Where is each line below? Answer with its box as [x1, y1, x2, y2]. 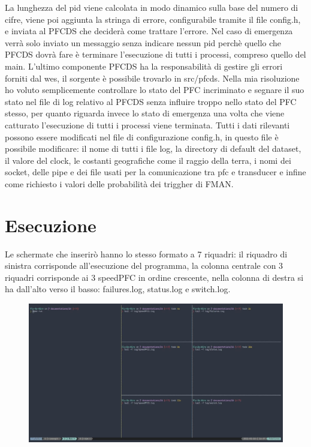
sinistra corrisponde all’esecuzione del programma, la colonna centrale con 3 [5, 259, 283, 272]
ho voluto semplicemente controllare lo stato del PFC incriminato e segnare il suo [5, 83, 304, 96]
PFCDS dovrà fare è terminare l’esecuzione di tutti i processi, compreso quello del [5, 48, 306, 61]
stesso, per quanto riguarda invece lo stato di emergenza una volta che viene [5, 107, 285, 119]
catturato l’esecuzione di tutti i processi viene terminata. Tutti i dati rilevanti [5, 118, 290, 131]
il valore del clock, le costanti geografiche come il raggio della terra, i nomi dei [5, 154, 291, 166]
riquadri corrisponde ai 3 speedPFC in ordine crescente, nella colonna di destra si [5, 271, 304, 283]
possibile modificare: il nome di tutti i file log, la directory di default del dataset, [5, 142, 301, 155]
